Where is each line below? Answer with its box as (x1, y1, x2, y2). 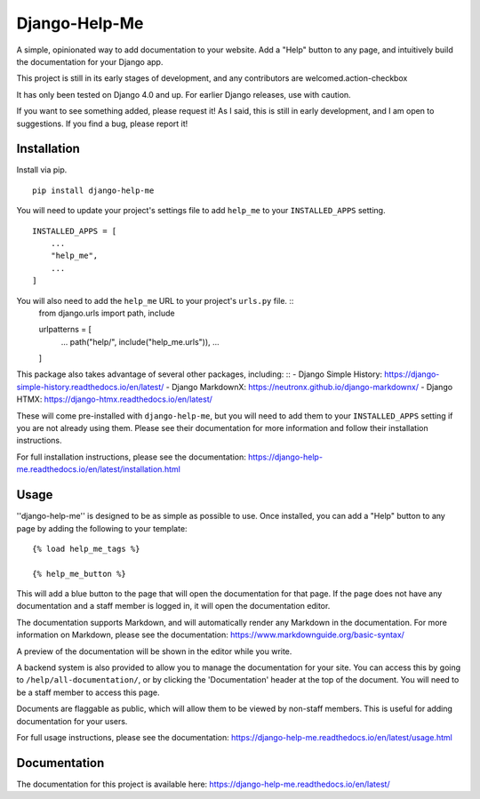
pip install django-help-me (32, 185, 155, 196)
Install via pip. (16, 164, 68, 175)
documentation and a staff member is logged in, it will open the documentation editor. (16, 601, 331, 611)
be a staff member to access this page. (16, 687, 160, 698)
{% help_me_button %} (32, 569, 126, 579)
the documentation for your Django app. (16, 56, 164, 67)
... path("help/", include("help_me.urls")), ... (60, 336, 220, 347)
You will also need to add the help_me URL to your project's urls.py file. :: (16, 295, 294, 306)
